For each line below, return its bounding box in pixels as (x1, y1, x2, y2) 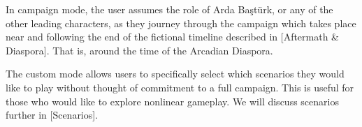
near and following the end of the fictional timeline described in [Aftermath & (6, 29, 340, 44)
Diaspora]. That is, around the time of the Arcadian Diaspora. (6, 43, 273, 57)
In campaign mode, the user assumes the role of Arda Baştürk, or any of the (6, 2, 333, 16)
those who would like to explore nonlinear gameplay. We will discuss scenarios (6, 94, 339, 108)
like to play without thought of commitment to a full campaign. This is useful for (6, 80, 354, 94)
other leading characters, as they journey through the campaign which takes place (6, 15, 356, 30)
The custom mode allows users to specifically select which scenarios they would (6, 66, 345, 81)
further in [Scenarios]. (6, 107, 99, 122)
